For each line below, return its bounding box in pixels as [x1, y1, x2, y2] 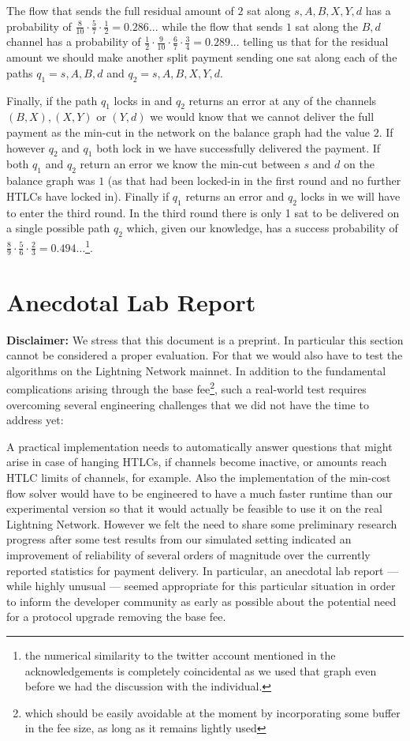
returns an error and [185, 187, 285, 204]
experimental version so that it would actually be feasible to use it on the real [6, 500, 382, 517]
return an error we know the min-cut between [80, 156, 300, 172]
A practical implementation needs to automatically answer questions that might [6, 438, 393, 454]
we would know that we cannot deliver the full [150, 108, 375, 125]
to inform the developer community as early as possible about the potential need [6, 592, 397, 609]
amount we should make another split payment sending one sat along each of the [6, 49, 397, 66]
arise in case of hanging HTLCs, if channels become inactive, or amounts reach [6, 453, 387, 470]
